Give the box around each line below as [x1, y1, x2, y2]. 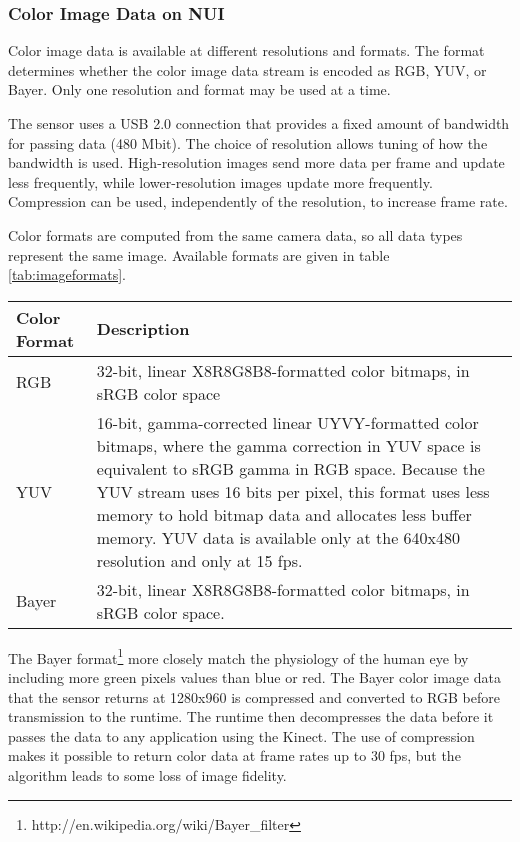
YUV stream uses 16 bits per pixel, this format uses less [96, 479, 490, 503]
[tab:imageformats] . [8, 264, 126, 285]
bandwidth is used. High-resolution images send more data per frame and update [8, 152, 505, 173]
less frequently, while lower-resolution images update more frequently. [8, 171, 433, 192]
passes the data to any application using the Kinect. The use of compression [8, 725, 475, 746]
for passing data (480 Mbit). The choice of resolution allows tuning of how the [8, 132, 488, 153]
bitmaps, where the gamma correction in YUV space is [96, 433, 481, 457]
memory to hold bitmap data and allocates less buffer [96, 502, 472, 526]
